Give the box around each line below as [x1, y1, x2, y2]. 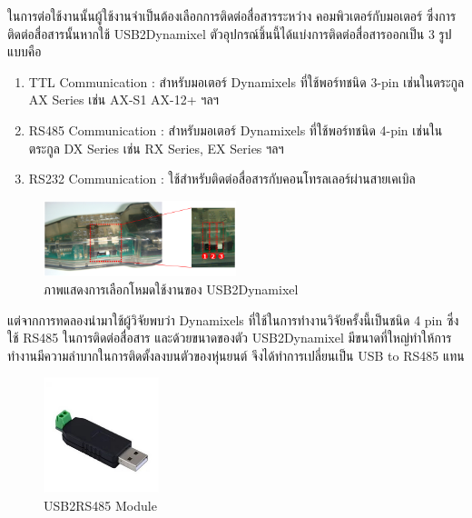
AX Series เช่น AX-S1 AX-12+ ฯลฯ [28, 90, 220, 109]
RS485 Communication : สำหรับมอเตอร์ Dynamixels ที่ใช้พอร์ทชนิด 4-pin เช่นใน [28, 120, 443, 139]
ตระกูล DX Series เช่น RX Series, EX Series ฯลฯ [28, 138, 284, 157]
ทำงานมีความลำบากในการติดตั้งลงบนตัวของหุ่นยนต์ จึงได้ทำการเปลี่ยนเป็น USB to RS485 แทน [7, 345, 465, 364]
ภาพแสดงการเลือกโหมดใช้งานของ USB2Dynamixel [44, 279, 299, 298]
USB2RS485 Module [44, 496, 157, 515]
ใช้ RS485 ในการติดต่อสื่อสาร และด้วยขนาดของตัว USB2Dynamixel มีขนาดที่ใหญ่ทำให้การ [7, 328, 452, 347]
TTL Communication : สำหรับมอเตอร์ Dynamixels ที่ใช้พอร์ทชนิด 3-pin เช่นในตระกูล [28, 72, 465, 91]
